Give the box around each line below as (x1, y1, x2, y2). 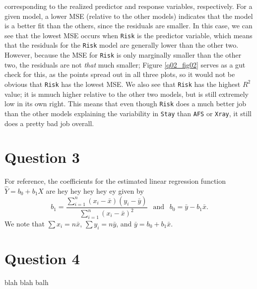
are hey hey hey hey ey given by (46, 186, 144, 196)
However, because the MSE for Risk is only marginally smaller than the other (4, 50, 242, 60)
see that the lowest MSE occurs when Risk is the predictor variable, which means (4, 30, 253, 40)
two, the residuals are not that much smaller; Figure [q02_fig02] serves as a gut (4, 59, 246, 70)
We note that (4, 218, 45, 228)
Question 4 (4, 248, 80, 268)
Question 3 (4, 147, 80, 167)
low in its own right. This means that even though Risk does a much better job (4, 98, 247, 109)
